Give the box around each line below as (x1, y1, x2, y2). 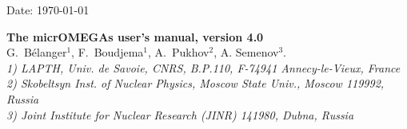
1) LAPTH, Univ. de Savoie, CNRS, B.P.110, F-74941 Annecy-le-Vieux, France (6, 59, 401, 76)
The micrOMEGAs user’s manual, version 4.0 (6, 28, 264, 45)
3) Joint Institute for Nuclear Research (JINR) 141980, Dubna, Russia (6, 106, 354, 123)
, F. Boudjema (71, 44, 144, 61)
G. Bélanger (6, 44, 67, 61)
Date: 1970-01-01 (6, 2, 90, 18)
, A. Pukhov (148, 44, 209, 61)
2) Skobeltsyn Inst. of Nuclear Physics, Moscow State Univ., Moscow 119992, (6, 75, 385, 92)
